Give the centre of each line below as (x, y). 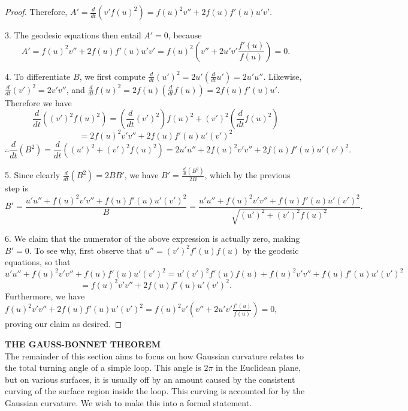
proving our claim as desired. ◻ (64, 324)
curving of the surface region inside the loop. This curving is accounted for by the (155, 391)
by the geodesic (271, 250)
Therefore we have (38, 102)
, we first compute (112, 76)
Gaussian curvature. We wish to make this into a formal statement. (129, 402)
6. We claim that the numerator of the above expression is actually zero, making (152, 238)
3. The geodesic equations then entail (73, 35)
